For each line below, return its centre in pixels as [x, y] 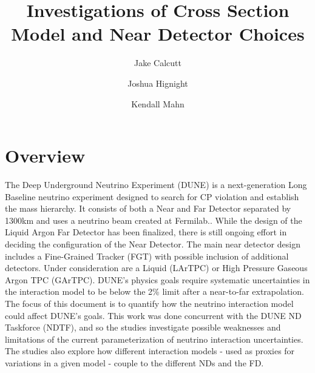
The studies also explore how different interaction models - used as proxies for [150, 351]
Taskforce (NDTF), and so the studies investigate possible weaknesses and [143, 327]
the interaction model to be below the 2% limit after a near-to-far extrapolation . [154, 291]
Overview [45, 156]
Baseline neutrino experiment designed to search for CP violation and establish [152, 196]
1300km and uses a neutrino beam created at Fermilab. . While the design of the [154, 220]
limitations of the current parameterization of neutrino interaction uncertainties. [154, 339]
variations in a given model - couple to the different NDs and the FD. [134, 362]
